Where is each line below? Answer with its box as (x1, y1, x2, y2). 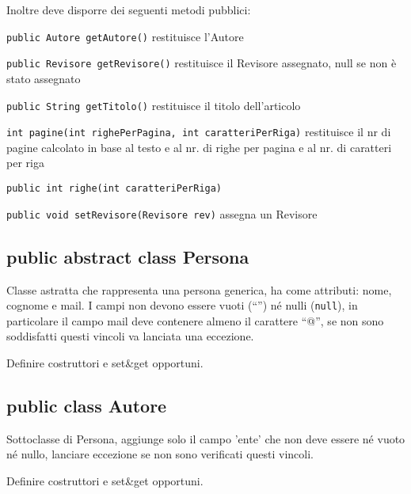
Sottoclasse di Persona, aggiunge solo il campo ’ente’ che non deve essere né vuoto (6, 430, 405, 446)
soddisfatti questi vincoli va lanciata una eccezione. (6, 328, 254, 344)
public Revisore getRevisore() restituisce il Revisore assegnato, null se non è (6, 55, 397, 71)
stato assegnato (6, 70, 81, 86)
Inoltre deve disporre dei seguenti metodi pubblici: (6, 2, 251, 17)
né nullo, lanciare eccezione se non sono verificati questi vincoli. (6, 446, 314, 462)
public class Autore (6, 393, 167, 417)
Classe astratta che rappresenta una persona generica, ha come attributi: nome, (6, 281, 392, 298)
